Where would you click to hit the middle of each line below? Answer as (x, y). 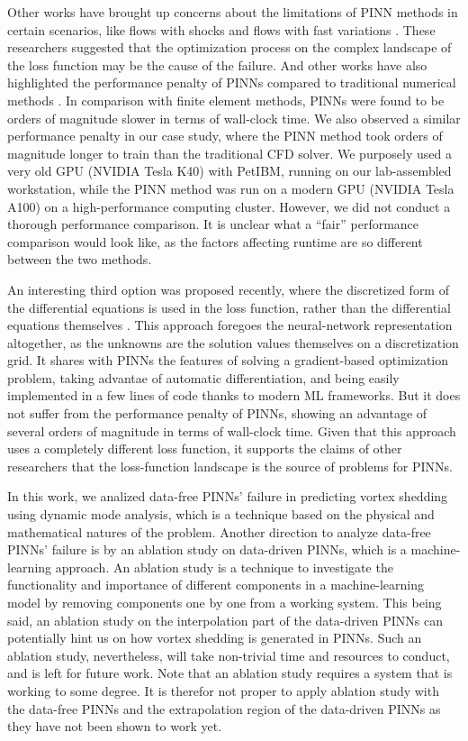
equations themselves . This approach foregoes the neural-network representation (230, 325)
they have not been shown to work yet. (115, 726)
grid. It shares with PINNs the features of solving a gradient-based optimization (228, 360)
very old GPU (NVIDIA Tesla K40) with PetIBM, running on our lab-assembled (229, 171)
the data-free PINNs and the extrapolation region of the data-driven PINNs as (224, 708)
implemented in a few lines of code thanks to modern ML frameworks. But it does (234, 395)
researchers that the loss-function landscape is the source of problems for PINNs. (230, 466)
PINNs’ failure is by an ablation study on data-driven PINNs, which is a (207, 549)
